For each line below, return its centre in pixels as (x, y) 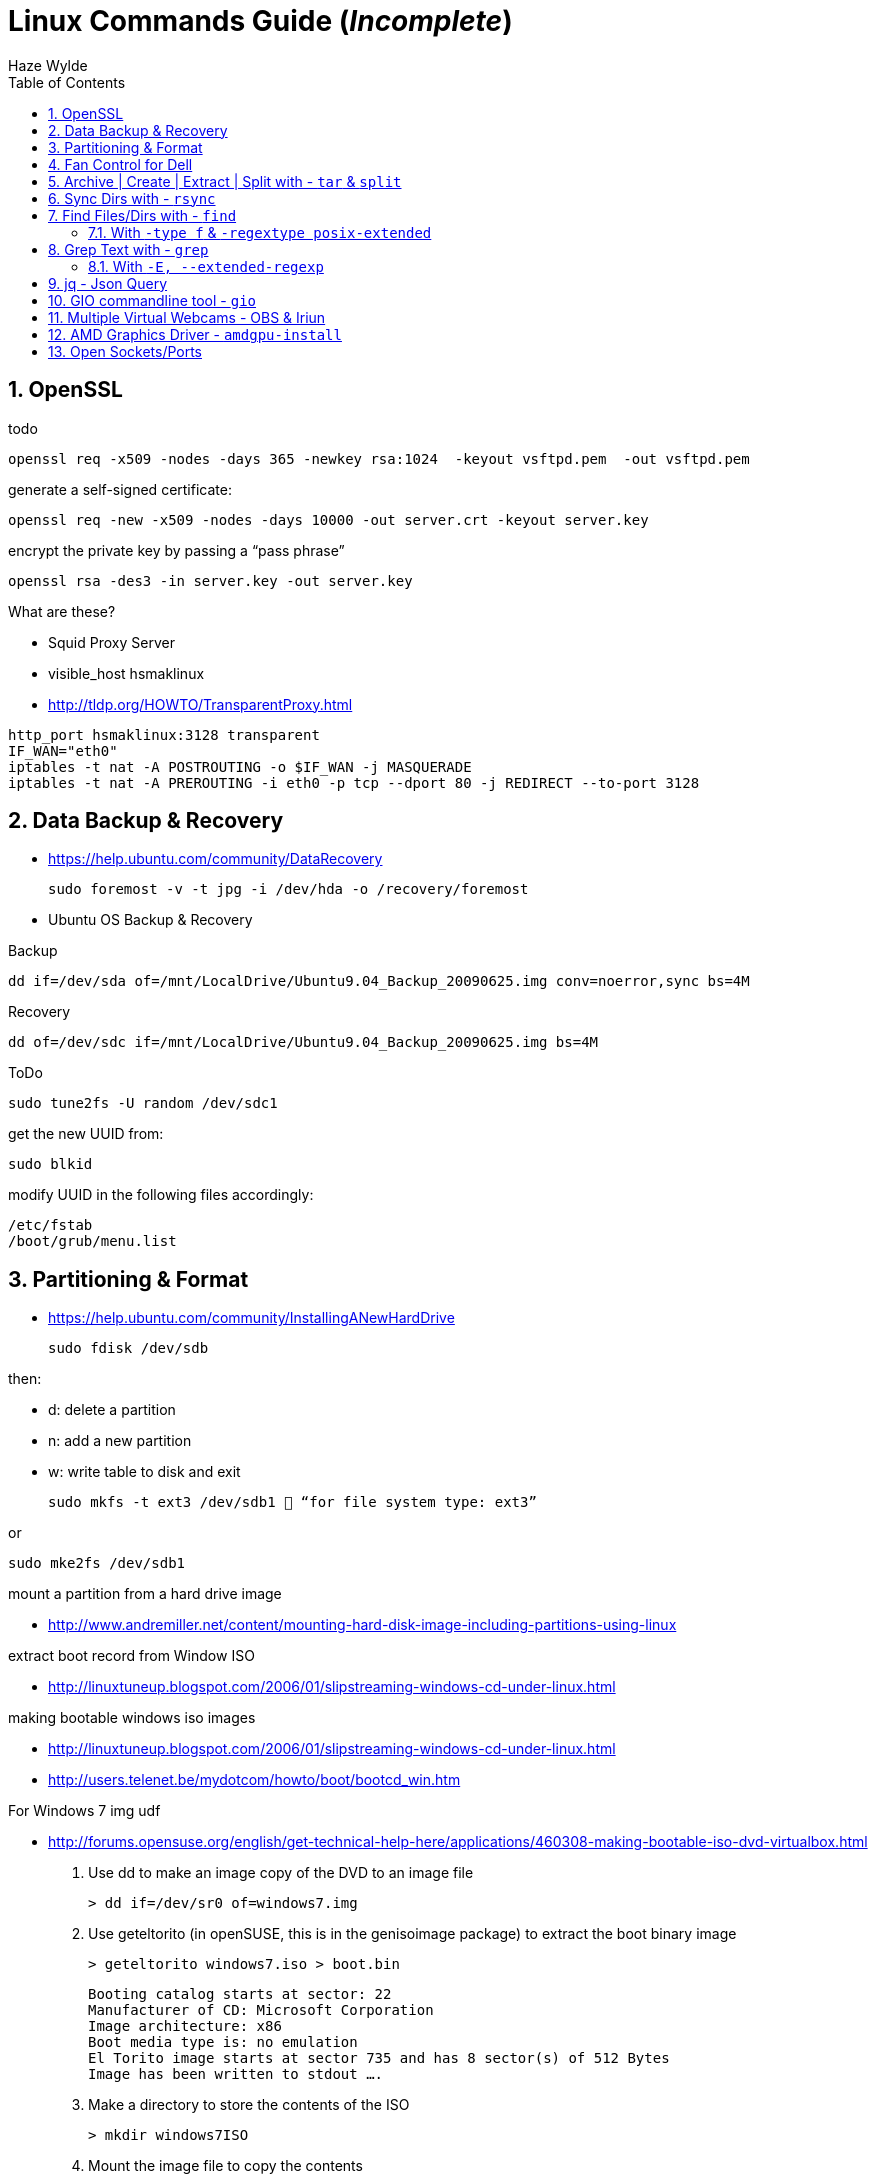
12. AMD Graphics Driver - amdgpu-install (195, 334)
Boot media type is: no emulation (223, 2042)
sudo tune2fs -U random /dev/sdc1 (143, 1103)
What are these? (62, 611)
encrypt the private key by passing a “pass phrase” (176, 550)
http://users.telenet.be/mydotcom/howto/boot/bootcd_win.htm (254, 1780)
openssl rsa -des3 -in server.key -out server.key (210, 580)
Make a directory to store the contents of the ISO (249, 2105)
